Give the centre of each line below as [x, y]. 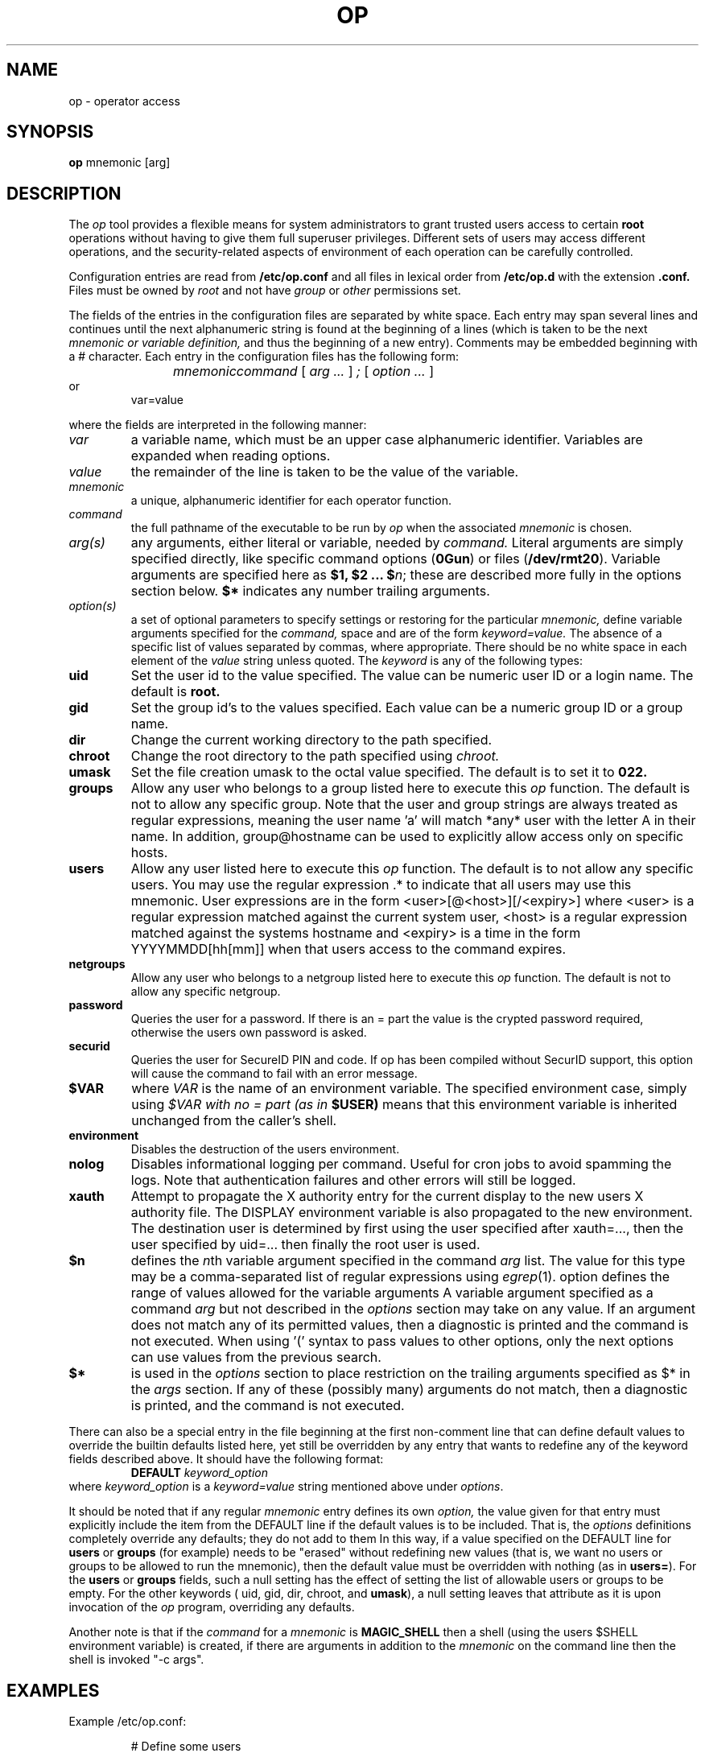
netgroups [97, 964]
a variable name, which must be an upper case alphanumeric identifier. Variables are [387, 440]
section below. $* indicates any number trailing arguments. [310, 591]
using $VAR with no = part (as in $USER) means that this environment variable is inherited [404, 1105]
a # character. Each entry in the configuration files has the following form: [264, 357]
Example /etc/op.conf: [128, 1722]
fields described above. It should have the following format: [226, 1459]
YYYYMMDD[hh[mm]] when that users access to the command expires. [348, 949]
